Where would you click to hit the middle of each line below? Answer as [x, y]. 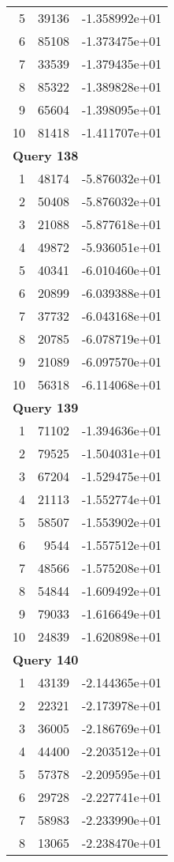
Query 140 [46, 659]
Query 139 [46, 407]
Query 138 [46, 155]
